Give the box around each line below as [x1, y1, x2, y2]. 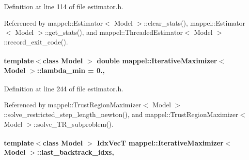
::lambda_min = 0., [37, 65, 105, 75]
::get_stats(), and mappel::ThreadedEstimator [45, 27, 183, 37]
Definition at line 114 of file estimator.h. [4, 1, 124, 11]
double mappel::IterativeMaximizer [97, 55, 218, 65]
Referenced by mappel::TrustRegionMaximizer [4, 100, 141, 110]
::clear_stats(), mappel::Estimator [144, 17, 246, 28]
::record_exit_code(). [4, 36, 68, 46]
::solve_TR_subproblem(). [33, 118, 113, 129]
